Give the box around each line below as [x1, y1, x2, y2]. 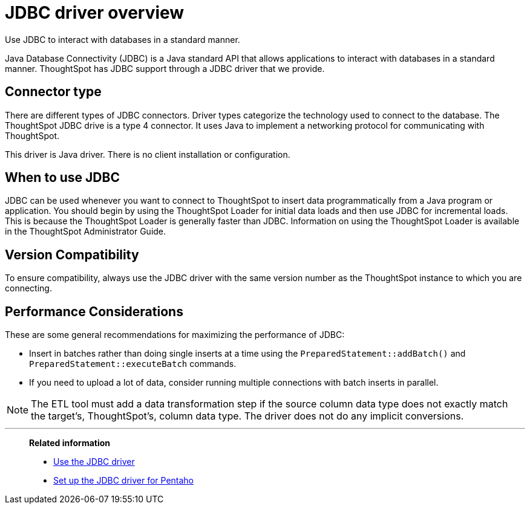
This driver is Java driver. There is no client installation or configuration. [5, 149, 290, 160]
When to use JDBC [5, 170, 120, 186]
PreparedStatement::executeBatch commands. [29, 358, 237, 369]
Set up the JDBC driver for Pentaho [53, 475, 194, 486]
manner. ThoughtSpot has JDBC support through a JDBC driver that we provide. [5, 63, 325, 74]
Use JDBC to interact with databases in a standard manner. [5, 34, 240, 45]
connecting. [5, 283, 52, 294]
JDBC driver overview [5, 2, 185, 23]
